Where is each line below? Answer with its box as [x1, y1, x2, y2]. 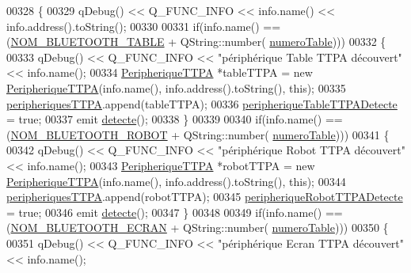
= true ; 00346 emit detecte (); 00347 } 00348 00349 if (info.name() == [6, 203, 343, 220]
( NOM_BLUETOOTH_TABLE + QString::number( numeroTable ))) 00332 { [6, 33, 386, 50]
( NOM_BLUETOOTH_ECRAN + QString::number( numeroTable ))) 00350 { [6, 219, 389, 236]
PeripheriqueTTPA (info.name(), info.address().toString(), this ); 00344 [6, 173, 346, 189]
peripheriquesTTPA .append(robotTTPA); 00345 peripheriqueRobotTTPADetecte [6, 188, 403, 205]
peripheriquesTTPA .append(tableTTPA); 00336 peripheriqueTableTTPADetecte [6, 95, 398, 112]
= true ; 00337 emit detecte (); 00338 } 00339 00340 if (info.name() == [6, 111, 343, 127]
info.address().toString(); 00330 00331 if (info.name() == [6, 17, 281, 34]
